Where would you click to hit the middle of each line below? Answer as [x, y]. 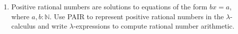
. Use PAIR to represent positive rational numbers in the [137, 16]
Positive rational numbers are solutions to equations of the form [109, 6]
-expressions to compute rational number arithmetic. [154, 26]
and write [52, 26]
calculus [23, 26]
